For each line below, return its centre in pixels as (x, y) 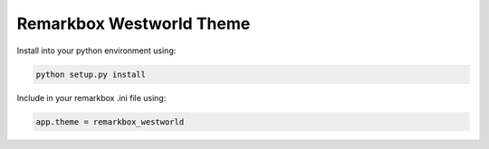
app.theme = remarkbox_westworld (110, 121)
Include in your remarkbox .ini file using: (91, 98)
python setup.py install (91, 74)
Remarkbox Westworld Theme (134, 23)
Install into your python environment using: (96, 51)
